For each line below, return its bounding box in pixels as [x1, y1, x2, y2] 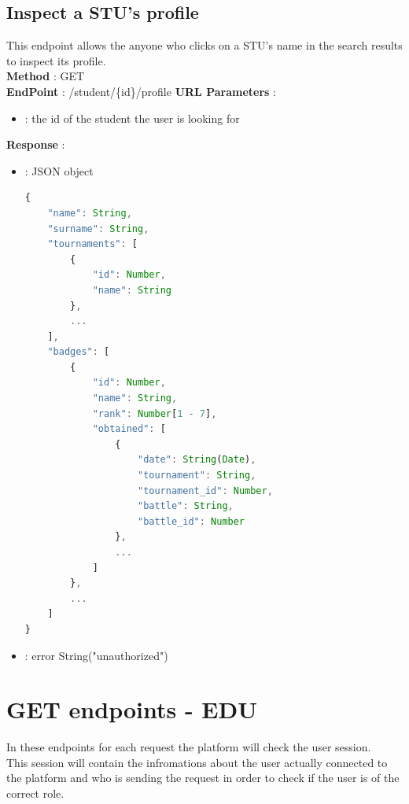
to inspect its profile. [6, 52, 106, 68]
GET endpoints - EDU [6, 693, 258, 725]
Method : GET [6, 68, 85, 84]
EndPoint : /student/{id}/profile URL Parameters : [6, 83, 276, 99]
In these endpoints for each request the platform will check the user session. [6, 739, 371, 755]
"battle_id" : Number [137, 515, 245, 527]
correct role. [6, 785, 64, 802]
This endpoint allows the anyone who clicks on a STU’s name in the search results [6, 37, 403, 53]
